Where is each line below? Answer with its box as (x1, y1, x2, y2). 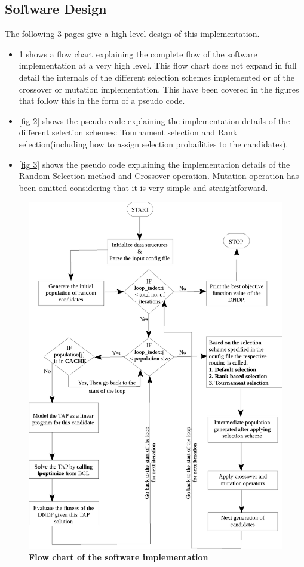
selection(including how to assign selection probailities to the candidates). (19, 137, 288, 150)
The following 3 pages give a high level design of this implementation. (5, 27, 260, 40)
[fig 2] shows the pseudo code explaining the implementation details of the (19, 114, 290, 127)
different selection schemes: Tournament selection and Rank (19, 126, 238, 138)
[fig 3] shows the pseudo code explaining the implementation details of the (19, 158, 290, 170)
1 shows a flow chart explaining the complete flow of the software (19, 47, 257, 60)
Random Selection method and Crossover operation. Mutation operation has (19, 170, 299, 182)
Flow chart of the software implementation (29, 551, 208, 563)
